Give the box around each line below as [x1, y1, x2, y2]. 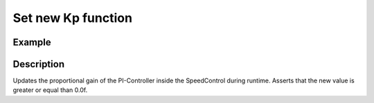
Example [12, 36, 51, 48]
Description [12, 58, 65, 70]
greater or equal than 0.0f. [12, 86, 88, 94]
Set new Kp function [12, 10, 133, 25]
